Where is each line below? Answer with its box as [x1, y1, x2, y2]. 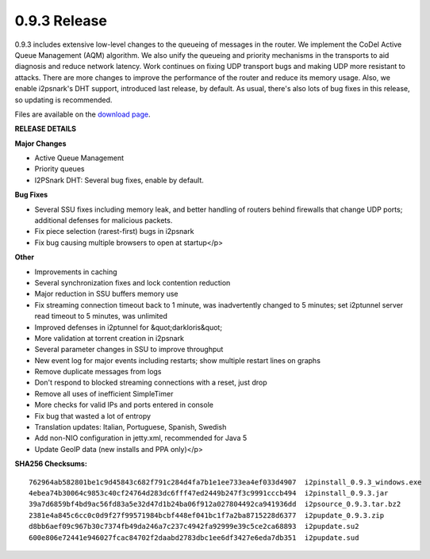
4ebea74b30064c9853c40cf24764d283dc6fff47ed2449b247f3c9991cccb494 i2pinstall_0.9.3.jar [29, 488, 389, 497]
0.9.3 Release [14, 12, 107, 29]
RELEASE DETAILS [14, 124, 77, 134]
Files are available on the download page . [14, 109, 151, 119]
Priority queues [34, 164, 85, 174]
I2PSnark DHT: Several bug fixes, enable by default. [34, 175, 204, 185]
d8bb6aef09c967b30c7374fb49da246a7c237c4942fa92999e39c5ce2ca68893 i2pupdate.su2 [29, 522, 359, 531]
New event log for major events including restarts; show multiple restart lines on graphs [34, 355, 321, 365]
